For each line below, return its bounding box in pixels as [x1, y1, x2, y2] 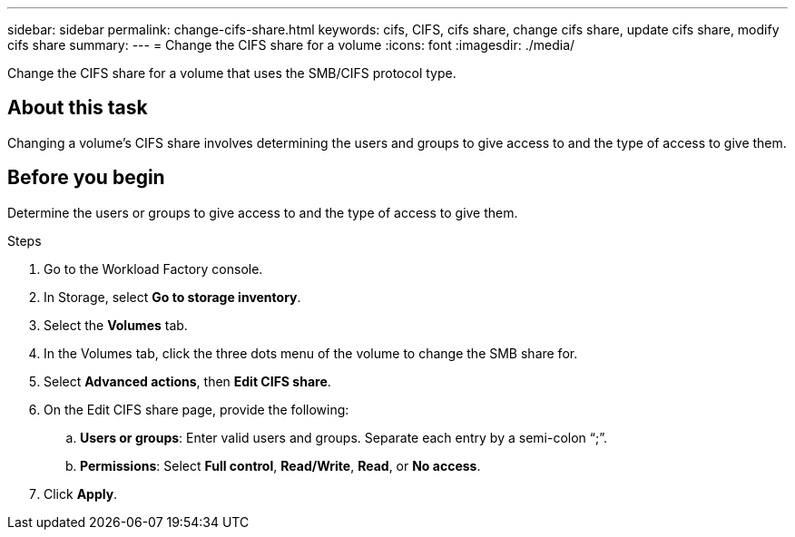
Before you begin [7, 166, 165, 190]
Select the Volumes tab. [44, 317, 188, 333]
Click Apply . [44, 485, 118, 502]
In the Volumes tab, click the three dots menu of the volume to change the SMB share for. [44, 345, 578, 361]
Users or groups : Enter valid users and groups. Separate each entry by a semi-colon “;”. [80, 429, 607, 445]
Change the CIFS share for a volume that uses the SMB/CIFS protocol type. [7, 65, 456, 81]
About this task [7, 96, 148, 120]
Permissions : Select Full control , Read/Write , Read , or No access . [80, 457, 481, 474]
